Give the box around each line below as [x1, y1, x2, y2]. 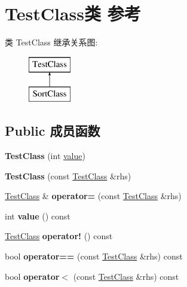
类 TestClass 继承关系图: [5, 36, 98, 48]
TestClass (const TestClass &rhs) [5, 169, 131, 182]
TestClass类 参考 [5, 1, 141, 26]
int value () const [5, 209, 70, 222]
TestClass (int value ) [5, 149, 85, 162]
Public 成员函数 [5, 121, 100, 140]
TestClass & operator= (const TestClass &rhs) [5, 190, 182, 202]
